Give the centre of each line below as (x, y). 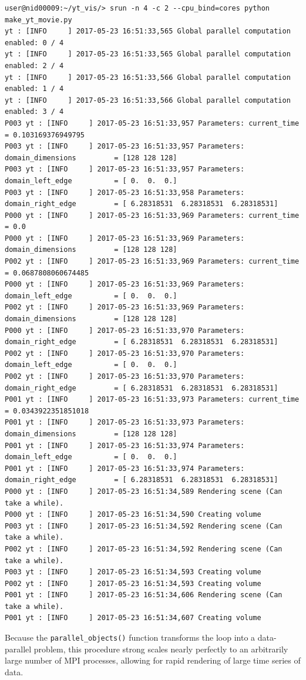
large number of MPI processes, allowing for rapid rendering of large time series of (153, 660)
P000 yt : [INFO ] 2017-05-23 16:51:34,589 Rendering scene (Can (144, 491)
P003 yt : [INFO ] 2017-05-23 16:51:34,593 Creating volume (133, 572)
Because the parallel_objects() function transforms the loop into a (130, 637)
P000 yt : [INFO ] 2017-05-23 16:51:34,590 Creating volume (133, 515)
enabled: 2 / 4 (34, 65)
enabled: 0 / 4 (34, 43)
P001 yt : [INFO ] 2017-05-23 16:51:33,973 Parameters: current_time (152, 400)
